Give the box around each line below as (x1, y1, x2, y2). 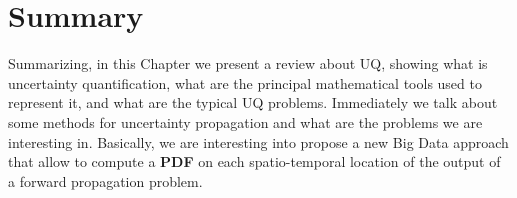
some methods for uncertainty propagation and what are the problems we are (8, 111, 483, 132)
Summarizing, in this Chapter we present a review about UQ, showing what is (8, 53, 488, 74)
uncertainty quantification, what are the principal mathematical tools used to (8, 72, 482, 93)
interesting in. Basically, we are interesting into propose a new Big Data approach (8, 131, 509, 152)
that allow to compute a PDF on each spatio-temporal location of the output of (8, 151, 501, 172)
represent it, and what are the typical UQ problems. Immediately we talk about (8, 92, 498, 113)
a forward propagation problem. (8, 170, 203, 191)
